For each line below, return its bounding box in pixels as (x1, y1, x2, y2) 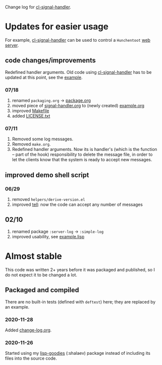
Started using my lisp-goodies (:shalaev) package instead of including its (5, 350, 151, 356)
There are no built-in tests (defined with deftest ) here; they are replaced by (5, 299, 156, 305)
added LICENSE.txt (12, 113, 50, 119)
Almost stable (5, 251, 62, 262)
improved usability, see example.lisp (12, 233, 85, 239)
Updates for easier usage (5, 21, 109, 32)
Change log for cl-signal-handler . (5, 4, 72, 10)
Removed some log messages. (12, 136, 74, 142)
